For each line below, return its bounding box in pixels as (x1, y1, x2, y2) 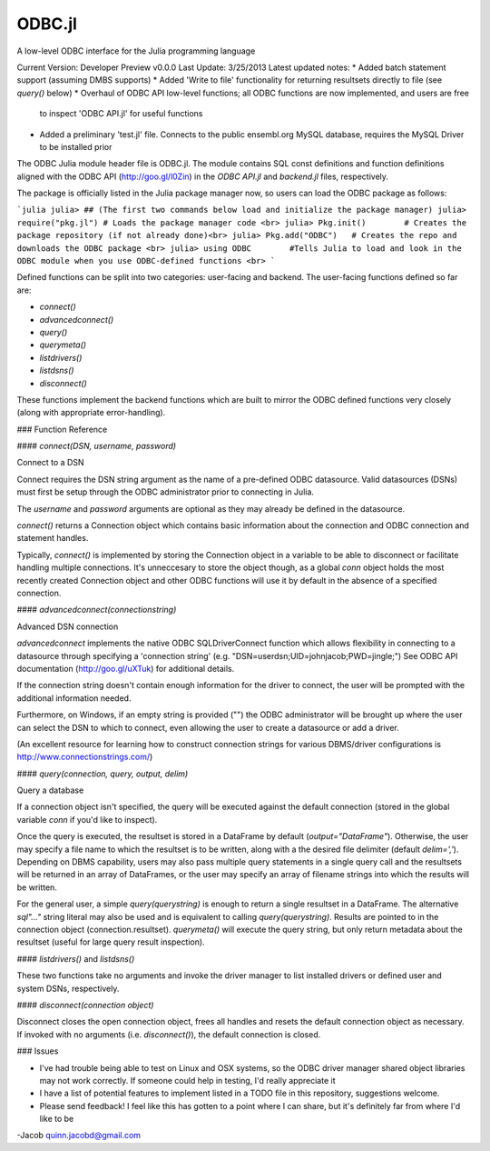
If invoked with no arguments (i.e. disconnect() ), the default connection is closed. (16, 1028, 321, 1040)
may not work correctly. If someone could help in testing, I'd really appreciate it (39, 1075, 336, 1086)
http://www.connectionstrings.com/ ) (16, 751, 153, 763)
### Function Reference (16, 424, 108, 435)
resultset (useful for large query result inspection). (16, 936, 205, 947)
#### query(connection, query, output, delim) (16, 768, 189, 779)
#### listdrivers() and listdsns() (16, 953, 135, 964)
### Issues (16, 1046, 59, 1056)
